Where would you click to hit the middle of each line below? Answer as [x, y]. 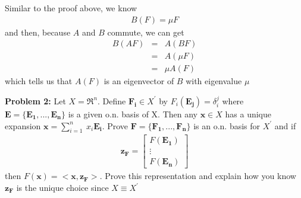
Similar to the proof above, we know [71, 8]
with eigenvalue [214, 81]
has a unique [248, 114]
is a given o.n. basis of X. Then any [133, 114]
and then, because [38, 32]
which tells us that [39, 81]
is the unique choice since [62, 188]
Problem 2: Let [35, 100]
